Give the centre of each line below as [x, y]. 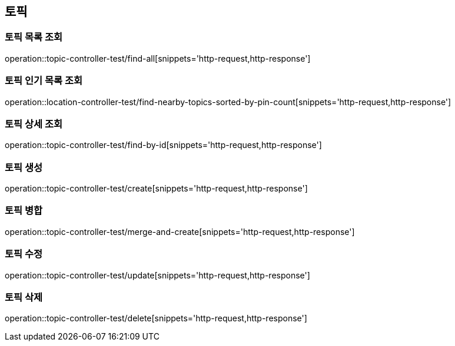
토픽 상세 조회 [34, 124]
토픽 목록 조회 [34, 37]
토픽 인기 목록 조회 [44, 81]
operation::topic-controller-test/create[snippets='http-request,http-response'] [156, 189]
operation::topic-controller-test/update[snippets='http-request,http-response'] [157, 275]
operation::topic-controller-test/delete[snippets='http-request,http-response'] [156, 318]
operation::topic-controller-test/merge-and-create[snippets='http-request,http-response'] [180, 231]
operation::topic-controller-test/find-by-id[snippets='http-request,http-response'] [163, 145]
